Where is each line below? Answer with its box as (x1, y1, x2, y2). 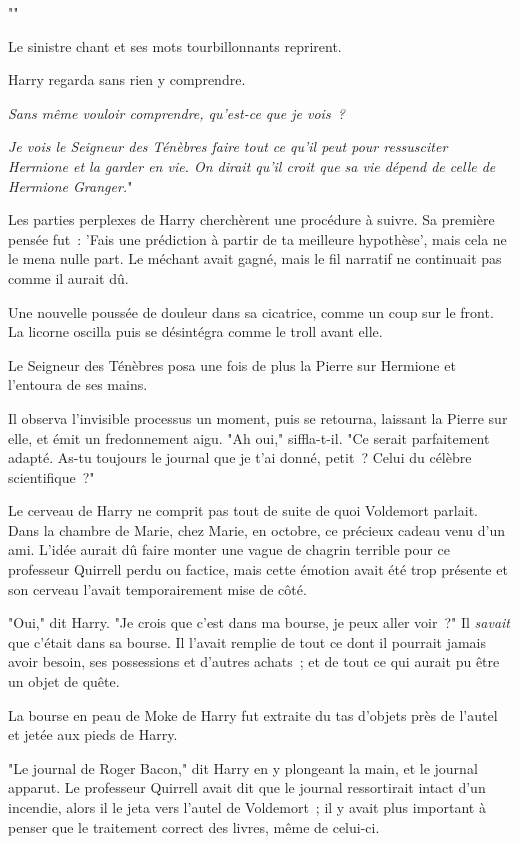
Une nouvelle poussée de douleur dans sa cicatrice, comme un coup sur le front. (8, 301, 494, 322)
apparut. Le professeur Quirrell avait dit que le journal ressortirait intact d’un (8, 777, 486, 798)
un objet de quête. (8, 671, 120, 692)
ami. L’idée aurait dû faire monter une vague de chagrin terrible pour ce (8, 539, 450, 560)
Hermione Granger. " (8, 175, 133, 196)
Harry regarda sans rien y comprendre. (8, 69, 246, 90)
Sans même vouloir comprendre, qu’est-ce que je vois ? (8, 102, 345, 123)
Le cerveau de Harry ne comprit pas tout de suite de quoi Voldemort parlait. (8, 500, 478, 521)
